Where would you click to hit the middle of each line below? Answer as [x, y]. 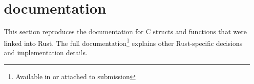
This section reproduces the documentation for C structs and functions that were [125, 31]
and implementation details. [46, 52]
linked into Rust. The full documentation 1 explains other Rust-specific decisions [123, 42]
